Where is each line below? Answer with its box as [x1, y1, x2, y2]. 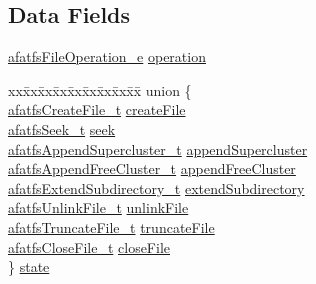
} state [8, 256, 50, 277]
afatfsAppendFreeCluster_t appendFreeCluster [8, 158, 296, 179]
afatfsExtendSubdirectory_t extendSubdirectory [8, 177, 305, 198]
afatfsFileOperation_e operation [8, 46, 206, 67]
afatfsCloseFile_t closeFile [8, 236, 171, 257]
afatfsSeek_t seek [8, 118, 116, 139]
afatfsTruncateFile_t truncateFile [8, 216, 215, 237]
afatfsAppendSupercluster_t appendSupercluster [8, 138, 308, 159]
